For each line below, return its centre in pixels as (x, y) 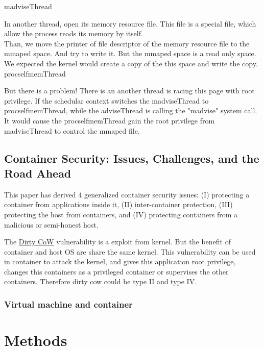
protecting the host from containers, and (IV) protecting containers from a (121, 214)
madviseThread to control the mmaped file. (72, 130)
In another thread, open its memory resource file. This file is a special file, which (130, 23)
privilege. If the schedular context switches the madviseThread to (106, 100)
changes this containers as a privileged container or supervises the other (116, 271)
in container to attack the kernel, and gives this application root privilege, (120, 261)
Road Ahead (38, 173)
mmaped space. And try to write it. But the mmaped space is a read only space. (130, 53)
